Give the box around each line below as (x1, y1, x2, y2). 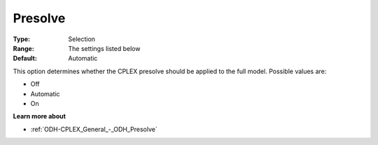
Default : (13, 54, 38, 63)
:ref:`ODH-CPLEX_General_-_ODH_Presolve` (30, 125, 157, 133)
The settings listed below (68, 44, 141, 52)
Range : (13, 44, 34, 52)
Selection (68, 35, 96, 43)
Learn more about (13, 112, 66, 121)
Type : (13, 35, 31, 43)
